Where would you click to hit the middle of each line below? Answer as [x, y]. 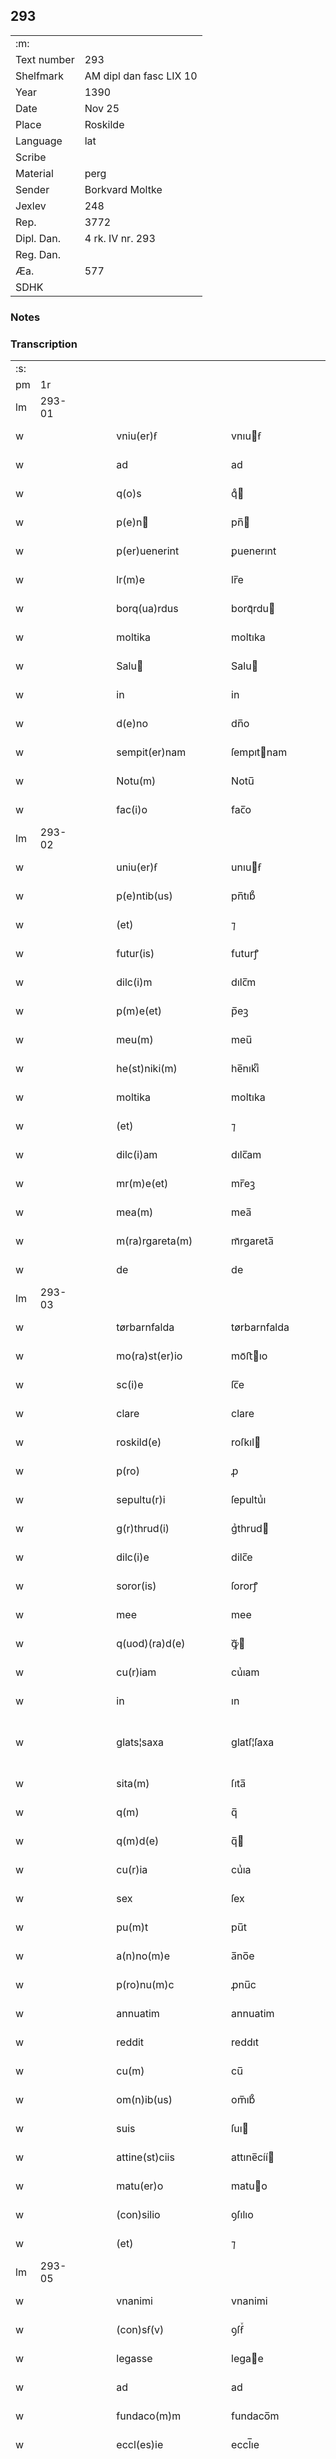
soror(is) [136, 1586]
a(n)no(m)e [143, 1956]
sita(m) [133, 1784]
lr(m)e [131, 580]
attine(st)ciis [145, 2157]
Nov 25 [102, 108]
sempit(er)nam [151, 752]
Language [39, 141]
